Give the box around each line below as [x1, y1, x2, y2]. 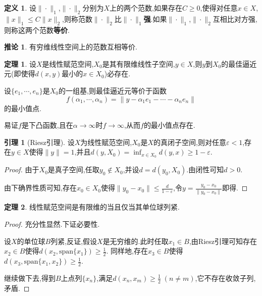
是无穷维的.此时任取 [102, 235, 169, 246]
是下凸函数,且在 [21, 120, 73, 130]
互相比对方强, [213, 13, 257, 24]
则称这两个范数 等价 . [4, 24, 70, 35]
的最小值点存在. [143, 120, 195, 130]
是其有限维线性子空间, [102, 58, 175, 69]
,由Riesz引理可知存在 [189, 235, 257, 246]
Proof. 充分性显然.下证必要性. [4, 219, 100, 229]
